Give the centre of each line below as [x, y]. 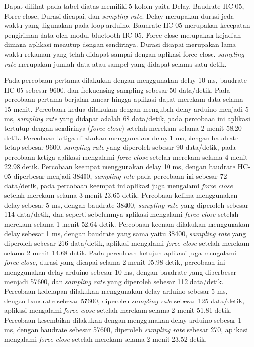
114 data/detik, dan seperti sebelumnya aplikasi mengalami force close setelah [122, 214]
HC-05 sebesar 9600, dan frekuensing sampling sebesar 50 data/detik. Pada [117, 89]
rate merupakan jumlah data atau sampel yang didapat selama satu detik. [116, 63]
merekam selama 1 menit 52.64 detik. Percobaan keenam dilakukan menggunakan [127, 224]
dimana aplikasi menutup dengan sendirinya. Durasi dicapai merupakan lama [120, 44]
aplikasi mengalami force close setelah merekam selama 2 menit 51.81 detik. [118, 310]
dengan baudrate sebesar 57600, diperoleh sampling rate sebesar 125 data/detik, [124, 300]
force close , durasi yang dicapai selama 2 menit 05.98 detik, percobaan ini [115, 262]
